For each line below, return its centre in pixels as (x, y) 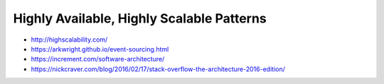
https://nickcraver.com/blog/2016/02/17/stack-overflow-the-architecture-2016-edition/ (158, 69)
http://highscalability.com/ (69, 40)
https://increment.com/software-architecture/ (98, 59)
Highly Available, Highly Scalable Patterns (140, 18)
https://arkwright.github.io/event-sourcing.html (100, 49)
